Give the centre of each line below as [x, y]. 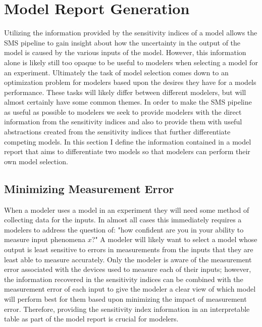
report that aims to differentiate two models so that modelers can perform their [127, 151]
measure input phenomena [45, 239]
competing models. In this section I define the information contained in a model [128, 141]
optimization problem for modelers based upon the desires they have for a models [130, 82]
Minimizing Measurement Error [89, 188]
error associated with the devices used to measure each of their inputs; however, [128, 269]
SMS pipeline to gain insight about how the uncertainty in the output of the [122, 42]
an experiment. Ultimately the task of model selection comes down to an [116, 72]
